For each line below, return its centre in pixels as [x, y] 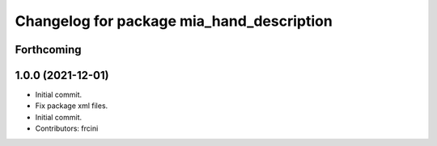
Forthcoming [48, 50]
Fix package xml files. [72, 106]
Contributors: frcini [67, 128]
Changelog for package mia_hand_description [174, 21]
